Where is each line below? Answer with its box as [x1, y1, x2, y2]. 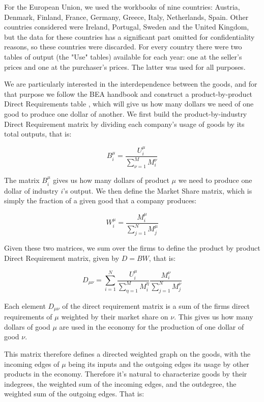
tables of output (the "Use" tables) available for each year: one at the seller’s [4, 51, 242, 62]
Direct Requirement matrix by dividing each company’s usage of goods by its [4, 118, 245, 129]
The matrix [4, 175, 40, 185]
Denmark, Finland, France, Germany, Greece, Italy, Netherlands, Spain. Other [4, 11, 249, 22]
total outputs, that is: [4, 128, 72, 139]
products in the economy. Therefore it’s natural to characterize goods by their [4, 368, 247, 379]
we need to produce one [178, 175, 252, 185]
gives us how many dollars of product [53, 175, 169, 185]
